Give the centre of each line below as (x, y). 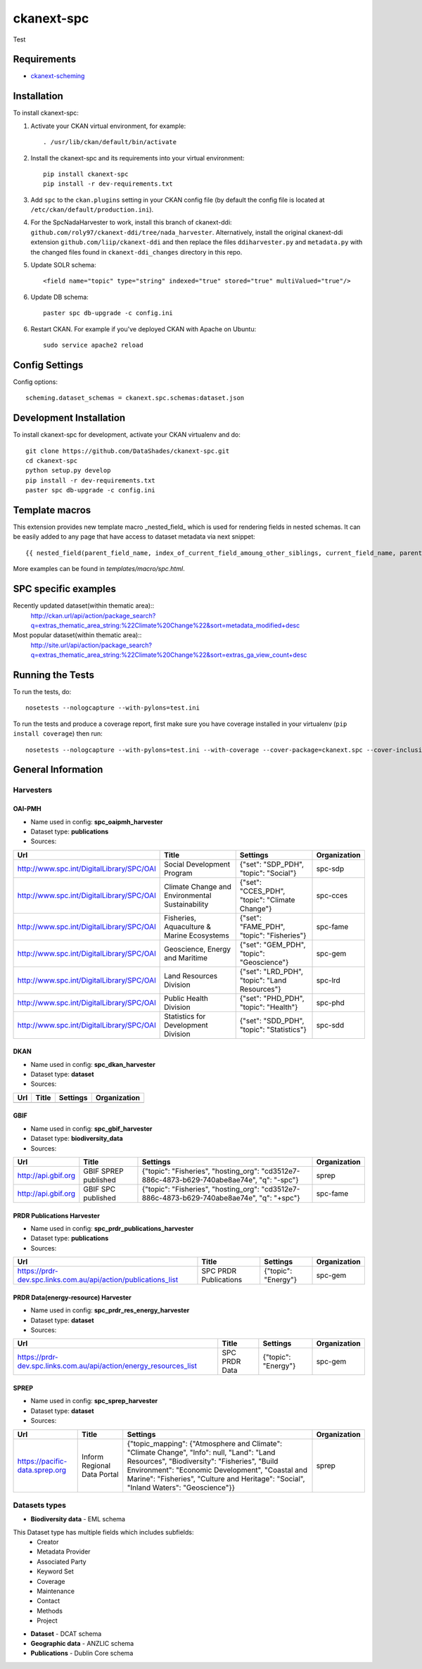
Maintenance (56, 1591)
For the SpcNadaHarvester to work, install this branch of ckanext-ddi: (131, 222)
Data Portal (100, 1474)
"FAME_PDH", (262, 926)
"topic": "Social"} (268, 873)
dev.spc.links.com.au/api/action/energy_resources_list (107, 1366)
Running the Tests (54, 675)
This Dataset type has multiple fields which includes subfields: (103, 1532)
